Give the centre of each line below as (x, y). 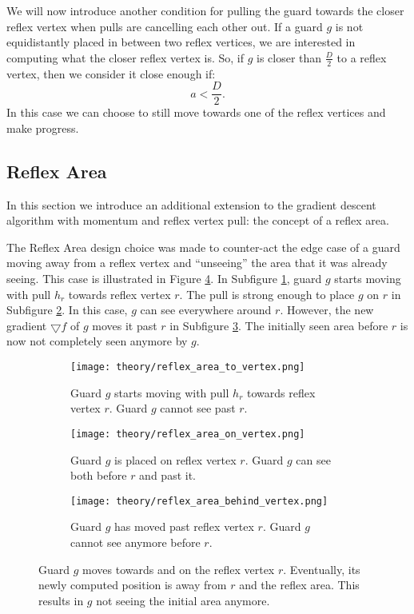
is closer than (289, 57)
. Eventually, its (322, 569)
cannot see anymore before (135, 542)
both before (99, 475)
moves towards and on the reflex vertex (179, 569)
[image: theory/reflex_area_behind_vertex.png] (199, 501)
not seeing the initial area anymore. (183, 600)
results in (61, 600)
